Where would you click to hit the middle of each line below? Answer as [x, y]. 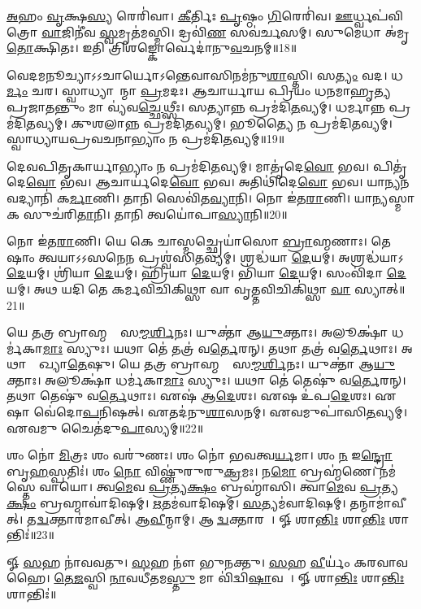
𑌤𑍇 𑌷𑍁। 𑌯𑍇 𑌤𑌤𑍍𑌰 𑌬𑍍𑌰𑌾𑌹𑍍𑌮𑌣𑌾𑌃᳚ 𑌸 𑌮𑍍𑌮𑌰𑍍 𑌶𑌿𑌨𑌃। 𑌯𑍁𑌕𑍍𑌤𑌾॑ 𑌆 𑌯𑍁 [231, 364]
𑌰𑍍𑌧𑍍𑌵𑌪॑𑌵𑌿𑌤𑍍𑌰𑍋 [378, 15]
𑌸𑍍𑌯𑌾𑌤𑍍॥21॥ [380, 288]
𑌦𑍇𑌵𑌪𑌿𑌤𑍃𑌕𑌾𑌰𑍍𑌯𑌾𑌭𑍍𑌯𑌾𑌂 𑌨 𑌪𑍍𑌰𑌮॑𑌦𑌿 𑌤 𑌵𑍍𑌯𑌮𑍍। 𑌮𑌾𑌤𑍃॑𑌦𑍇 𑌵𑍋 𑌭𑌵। [188, 165]
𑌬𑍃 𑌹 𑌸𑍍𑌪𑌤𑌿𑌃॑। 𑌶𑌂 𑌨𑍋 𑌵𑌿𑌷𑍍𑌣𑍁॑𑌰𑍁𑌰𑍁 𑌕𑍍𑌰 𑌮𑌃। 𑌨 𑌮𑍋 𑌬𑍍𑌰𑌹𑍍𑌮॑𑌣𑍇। [191, 470]
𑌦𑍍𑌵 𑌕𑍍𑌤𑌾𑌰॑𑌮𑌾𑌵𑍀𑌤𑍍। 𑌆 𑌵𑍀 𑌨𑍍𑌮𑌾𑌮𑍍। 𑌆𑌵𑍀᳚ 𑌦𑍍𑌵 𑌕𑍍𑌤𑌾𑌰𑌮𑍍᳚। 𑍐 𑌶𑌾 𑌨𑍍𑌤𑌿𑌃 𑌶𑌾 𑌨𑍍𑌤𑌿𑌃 [211, 518]
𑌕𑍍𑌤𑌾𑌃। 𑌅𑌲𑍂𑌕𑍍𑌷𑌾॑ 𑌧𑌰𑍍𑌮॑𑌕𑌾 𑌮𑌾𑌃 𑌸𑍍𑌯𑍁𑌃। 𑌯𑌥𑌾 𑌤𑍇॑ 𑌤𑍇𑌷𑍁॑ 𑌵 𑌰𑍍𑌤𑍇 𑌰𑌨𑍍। [206, 379]
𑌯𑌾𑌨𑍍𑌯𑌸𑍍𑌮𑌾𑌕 [384, 197]
